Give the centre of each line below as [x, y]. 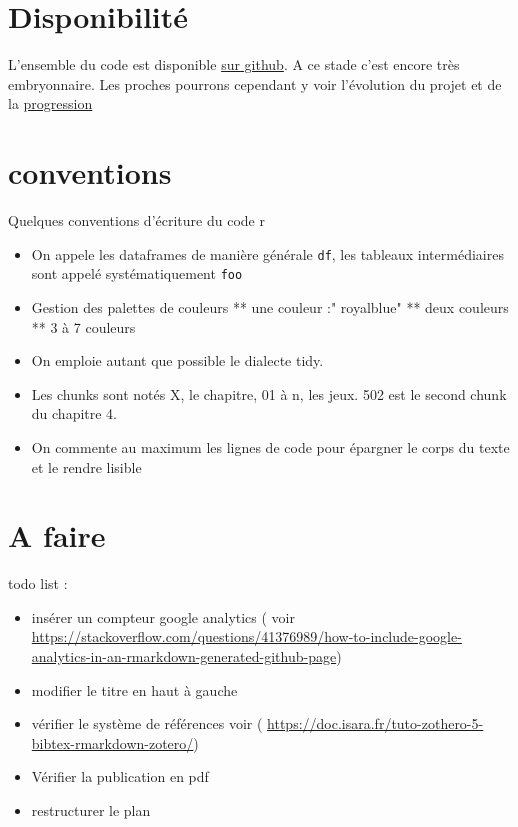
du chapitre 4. [74, 413]
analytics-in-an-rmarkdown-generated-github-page [184, 656]
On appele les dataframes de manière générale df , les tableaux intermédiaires [267, 253]
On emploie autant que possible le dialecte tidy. [177, 360]
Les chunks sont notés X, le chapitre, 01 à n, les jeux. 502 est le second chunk [269, 393]
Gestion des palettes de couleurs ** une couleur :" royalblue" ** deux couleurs [270, 306]
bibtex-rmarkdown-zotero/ [112, 742]
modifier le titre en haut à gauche [134, 689]
